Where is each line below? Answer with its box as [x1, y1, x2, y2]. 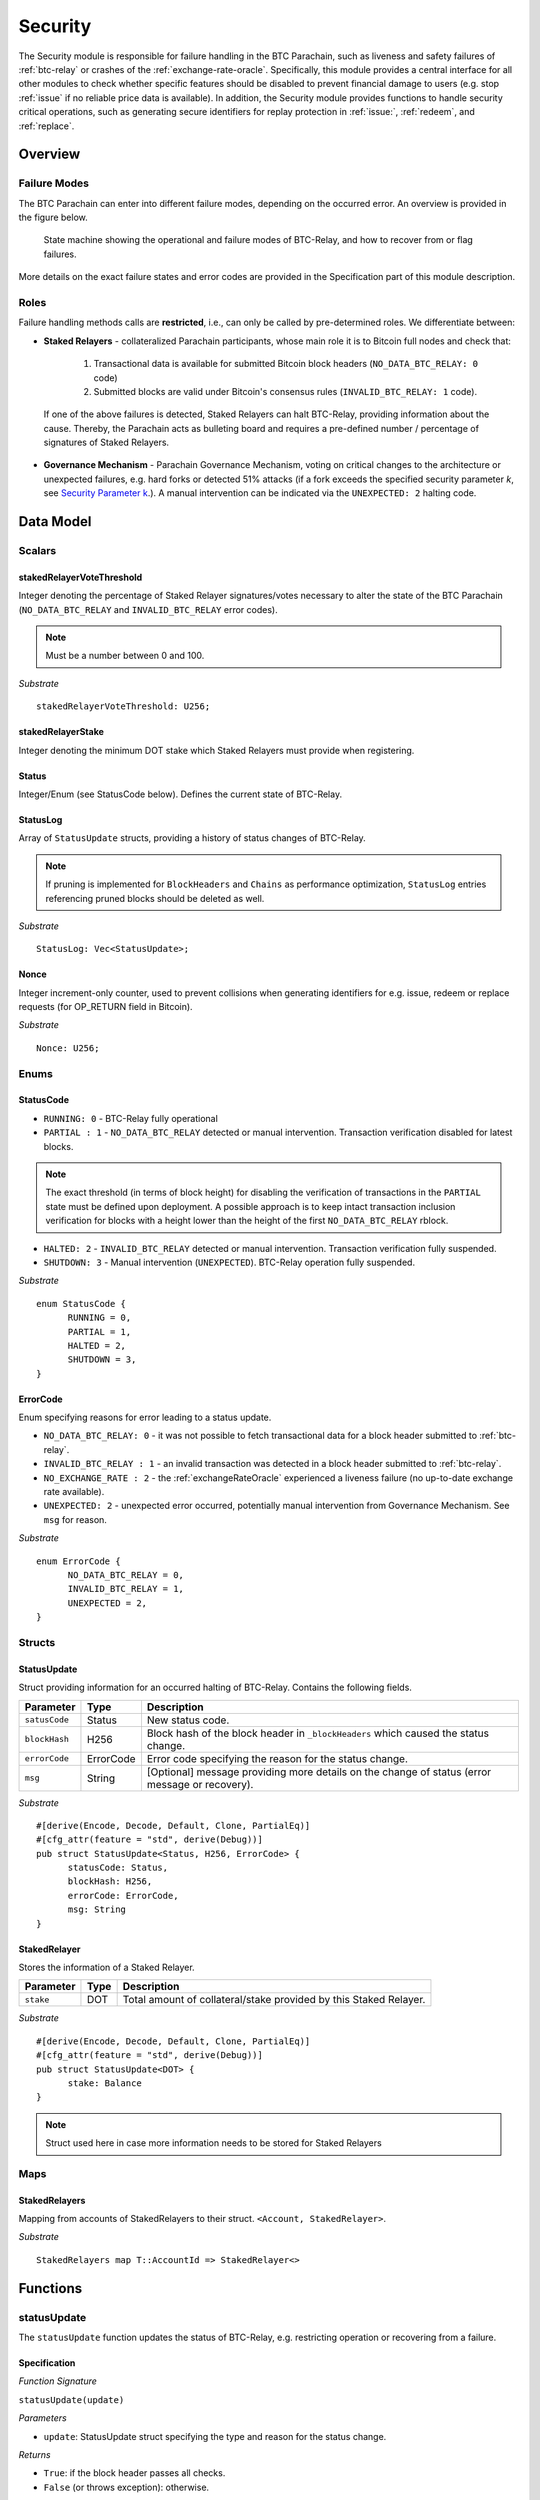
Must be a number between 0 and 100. [45, 650, 205, 662]
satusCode [24, 1715, 70, 1725]
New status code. [146, 1713, 230, 1727]
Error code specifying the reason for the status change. [146, 1751, 409, 1765]
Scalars [18, 544, 57, 558]
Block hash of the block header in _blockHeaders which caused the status [146, 1726, 490, 1740]
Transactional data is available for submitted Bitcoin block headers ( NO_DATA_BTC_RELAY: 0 [93, 358, 479, 370]
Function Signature [18, 2375, 97, 2387]
